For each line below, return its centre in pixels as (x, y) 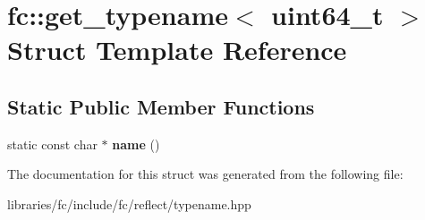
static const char (52, 144)
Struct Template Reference (177, 50)
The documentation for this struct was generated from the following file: (205, 174)
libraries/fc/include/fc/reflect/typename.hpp (129, 203)
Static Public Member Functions (161, 106)
